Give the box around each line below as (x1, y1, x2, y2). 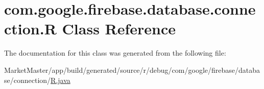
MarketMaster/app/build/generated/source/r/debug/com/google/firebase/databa (4, 64, 260, 75)
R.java (51, 74, 70, 85)
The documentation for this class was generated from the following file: (4, 48, 226, 58)
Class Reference (62, 18, 176, 39)
